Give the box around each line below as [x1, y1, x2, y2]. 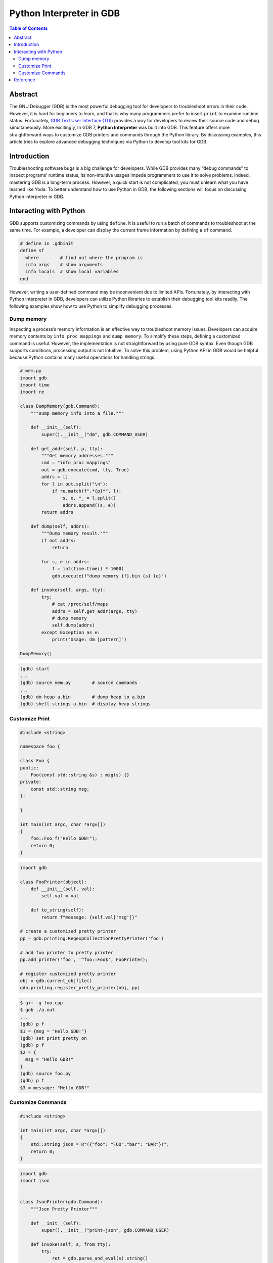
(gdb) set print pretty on [20, 1035, 87, 1041]
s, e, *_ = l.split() [62, 495, 116, 501]
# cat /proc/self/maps [52, 601, 108, 607]
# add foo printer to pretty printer [20, 950, 114, 955]
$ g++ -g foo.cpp [20, 1000, 63, 1006]
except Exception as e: [41, 629, 101, 635]
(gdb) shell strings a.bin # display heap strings [20, 701, 151, 707]
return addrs [41, 509, 74, 515]
